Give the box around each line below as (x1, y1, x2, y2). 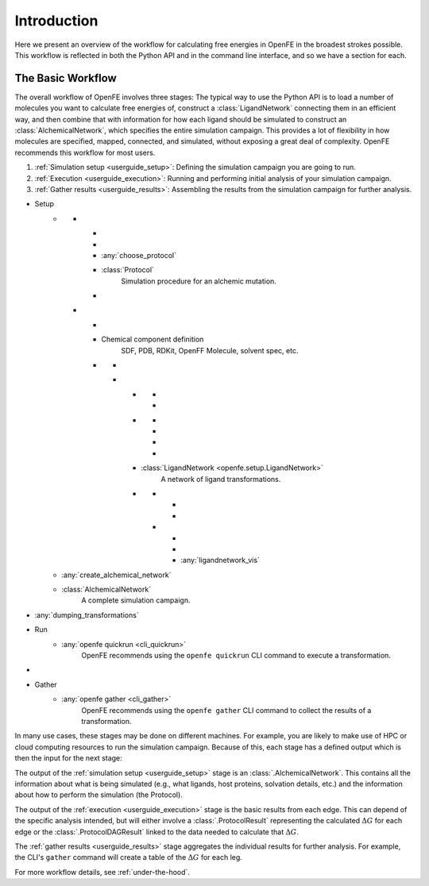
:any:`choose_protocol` (101, 250, 176, 260)
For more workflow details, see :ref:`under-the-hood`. (14, 867, 191, 876)
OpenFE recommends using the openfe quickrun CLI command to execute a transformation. (81, 651, 391, 661)
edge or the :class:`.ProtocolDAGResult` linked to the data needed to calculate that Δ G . (14, 826, 300, 837)
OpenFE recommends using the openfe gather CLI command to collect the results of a (81, 705, 372, 715)
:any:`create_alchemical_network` (61, 570, 172, 580)
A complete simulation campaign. (81, 595, 191, 605)
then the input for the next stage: (14, 753, 122, 763)
